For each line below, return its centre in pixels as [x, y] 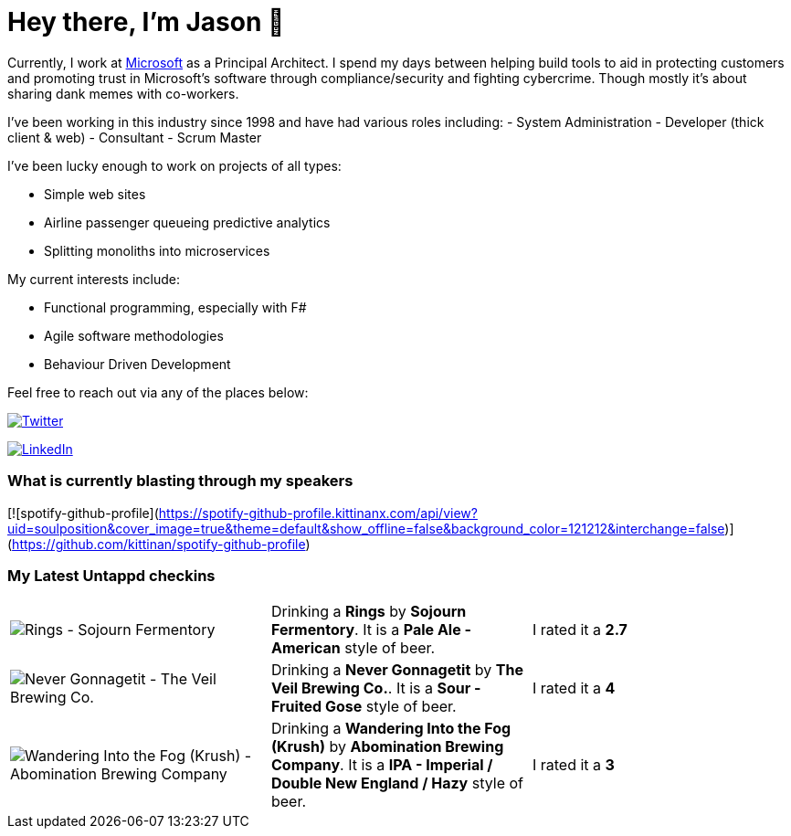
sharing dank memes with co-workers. [123, 93]
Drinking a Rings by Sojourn [369, 612]
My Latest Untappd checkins [111, 575]
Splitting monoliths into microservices [157, 250]
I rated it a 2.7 [580, 630]
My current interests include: [94, 279]
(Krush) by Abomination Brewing [387, 747]
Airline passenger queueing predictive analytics [187, 222]
